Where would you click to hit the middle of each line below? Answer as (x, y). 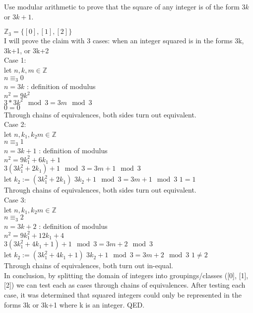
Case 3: (15, 199)
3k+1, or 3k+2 (27, 50)
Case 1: (15, 60)
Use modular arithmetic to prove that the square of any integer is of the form (122, 6)
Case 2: (15, 124)
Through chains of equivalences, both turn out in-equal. (89, 265)
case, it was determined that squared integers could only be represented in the (123, 294)
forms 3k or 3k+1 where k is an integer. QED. (74, 304)
